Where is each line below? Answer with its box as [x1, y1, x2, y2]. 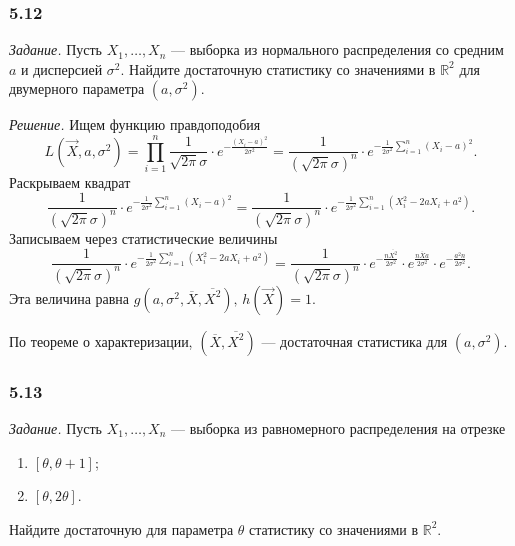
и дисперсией [21, 58, 103, 79]
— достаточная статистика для [261, 330, 448, 351]
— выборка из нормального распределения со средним [171, 39, 504, 60]
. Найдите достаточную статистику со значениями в [120, 58, 436, 79]
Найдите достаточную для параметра [9, 518, 234, 539]
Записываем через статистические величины [9, 227, 278, 248]
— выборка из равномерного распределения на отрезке [171, 417, 506, 438]
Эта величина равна [9, 287, 130, 308]
